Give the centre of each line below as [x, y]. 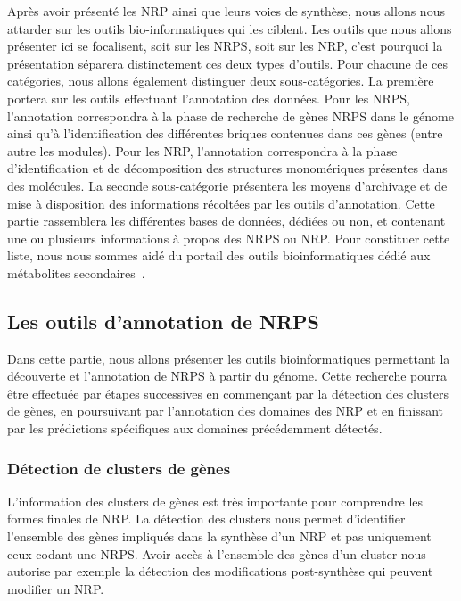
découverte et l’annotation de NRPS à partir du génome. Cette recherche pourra [227, 376]
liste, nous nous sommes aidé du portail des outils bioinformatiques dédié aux [219, 255]
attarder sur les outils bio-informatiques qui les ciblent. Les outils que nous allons [230, 28]
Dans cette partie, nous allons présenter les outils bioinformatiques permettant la [229, 358]
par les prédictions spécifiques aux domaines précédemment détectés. [195, 428]
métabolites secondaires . [76, 272]
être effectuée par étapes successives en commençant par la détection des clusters [228, 393]
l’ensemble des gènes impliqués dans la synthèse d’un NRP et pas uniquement [219, 536]
